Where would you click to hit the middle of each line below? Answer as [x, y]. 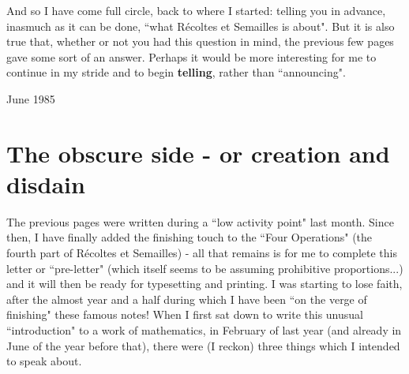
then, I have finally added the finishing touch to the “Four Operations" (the [189, 237]
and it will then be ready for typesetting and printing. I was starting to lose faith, [204, 284]
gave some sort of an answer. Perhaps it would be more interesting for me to [191, 56]
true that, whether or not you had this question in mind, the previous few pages [200, 41]
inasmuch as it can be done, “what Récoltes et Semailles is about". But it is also [201, 26]
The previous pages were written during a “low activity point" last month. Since [200, 221]
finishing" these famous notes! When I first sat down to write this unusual [185, 314]
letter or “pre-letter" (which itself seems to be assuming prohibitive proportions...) [205, 268]
